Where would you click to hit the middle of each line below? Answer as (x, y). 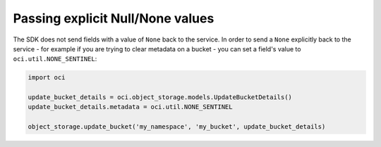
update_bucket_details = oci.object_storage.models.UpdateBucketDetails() (160, 97)
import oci (47, 78)
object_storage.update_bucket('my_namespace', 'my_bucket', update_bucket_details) (177, 127)
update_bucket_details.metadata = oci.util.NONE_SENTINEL (130, 107)
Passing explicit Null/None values (114, 18)
